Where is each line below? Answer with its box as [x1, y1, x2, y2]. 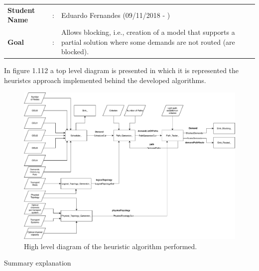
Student [7, 4, 35, 15]
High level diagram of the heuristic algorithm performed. [24, 241, 197, 251]
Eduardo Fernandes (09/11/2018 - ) [61, 9, 170, 20]
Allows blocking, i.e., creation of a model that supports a [61, 27, 235, 37]
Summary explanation [4, 258, 71, 268]
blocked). [61, 46, 89, 57]
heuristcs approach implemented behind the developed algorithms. [4, 75, 206, 86]
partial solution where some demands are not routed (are [61, 36, 235, 47]
